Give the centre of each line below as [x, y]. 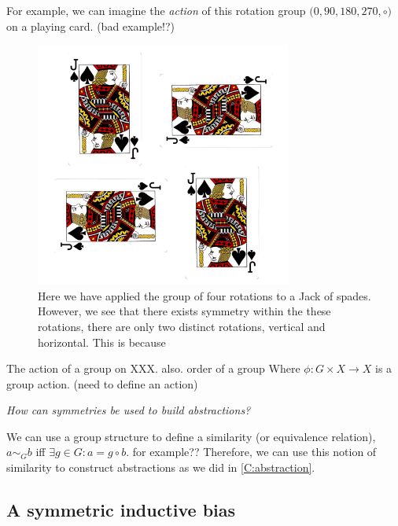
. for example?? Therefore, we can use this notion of [251, 452]
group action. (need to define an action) [102, 383]
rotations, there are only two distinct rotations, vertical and [182, 326]
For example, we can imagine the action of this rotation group [156, 10]
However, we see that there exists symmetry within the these [184, 311]
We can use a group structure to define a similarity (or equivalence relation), [191, 436]
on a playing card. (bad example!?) [90, 26]
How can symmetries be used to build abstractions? [129, 410]
